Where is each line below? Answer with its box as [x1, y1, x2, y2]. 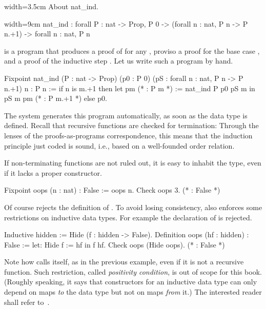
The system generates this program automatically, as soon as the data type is [4, 110, 248, 120]
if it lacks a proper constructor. [4, 167, 102, 178]
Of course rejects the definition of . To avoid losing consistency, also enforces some [4, 201, 262, 212]
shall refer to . [4, 296, 50, 307]
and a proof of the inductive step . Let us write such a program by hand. [4, 55, 233, 66]
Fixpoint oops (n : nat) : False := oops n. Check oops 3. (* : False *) [4, 184, 220, 195]
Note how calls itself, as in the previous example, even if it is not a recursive [4, 256, 244, 267]
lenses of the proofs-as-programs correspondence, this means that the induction [4, 130, 253, 140]
